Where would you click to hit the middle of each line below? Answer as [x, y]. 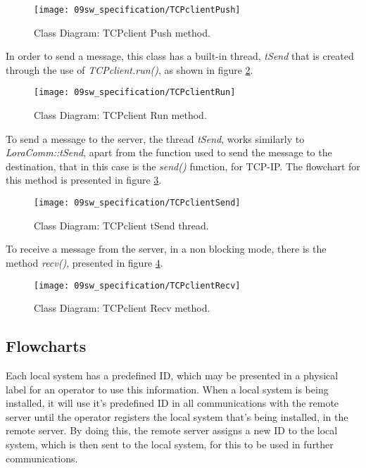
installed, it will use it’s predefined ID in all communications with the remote [172, 403]
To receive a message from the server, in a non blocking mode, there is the [166, 249]
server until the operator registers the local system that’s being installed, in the [177, 416]
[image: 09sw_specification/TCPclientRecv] [137, 285]
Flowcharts [46, 346]
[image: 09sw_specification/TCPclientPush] [137, 10]
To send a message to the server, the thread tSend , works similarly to [155, 138]
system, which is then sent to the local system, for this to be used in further [170, 444]
